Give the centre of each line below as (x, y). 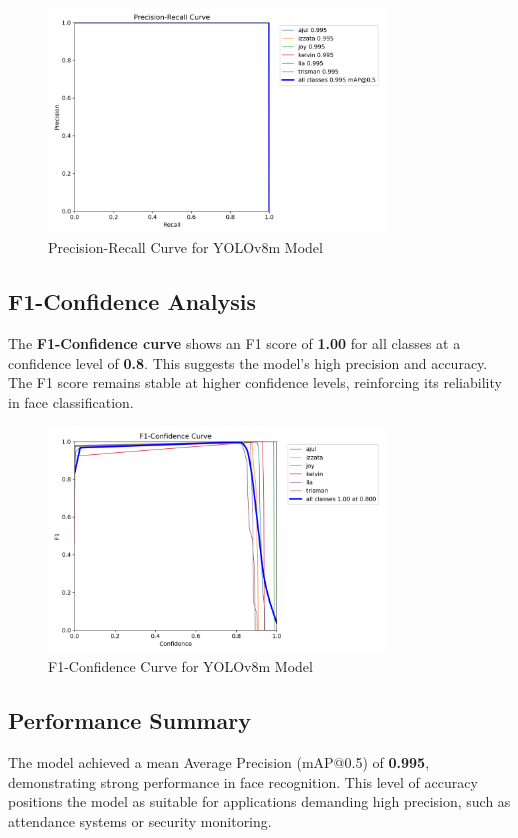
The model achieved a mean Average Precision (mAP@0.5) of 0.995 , (219, 761)
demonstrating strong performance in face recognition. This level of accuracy (243, 781)
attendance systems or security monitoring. (140, 820)
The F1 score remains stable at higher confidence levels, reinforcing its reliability (255, 382)
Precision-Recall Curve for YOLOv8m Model (185, 247)
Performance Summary (129, 720)
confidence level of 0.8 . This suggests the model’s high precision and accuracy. (248, 362)
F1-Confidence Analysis (132, 301)
